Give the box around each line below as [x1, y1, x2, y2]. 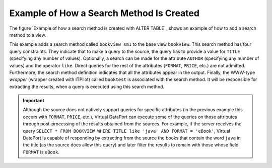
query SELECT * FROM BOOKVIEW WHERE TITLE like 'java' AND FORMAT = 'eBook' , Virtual [23, 128, 230, 134]
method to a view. [9, 32, 46, 38]
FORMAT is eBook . [23, 149, 60, 155]
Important [23, 98, 45, 104]
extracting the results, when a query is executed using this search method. [9, 83, 165, 90]
